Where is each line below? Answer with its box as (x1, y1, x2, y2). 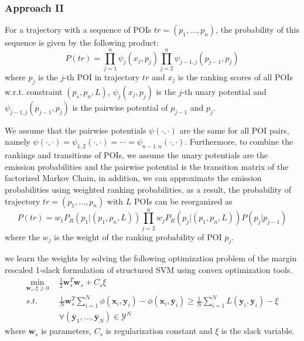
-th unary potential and (182, 85, 267, 97)
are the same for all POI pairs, (179, 124, 289, 136)
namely (5, 135, 30, 148)
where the (5, 230, 40, 243)
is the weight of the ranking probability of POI (54, 230, 222, 243)
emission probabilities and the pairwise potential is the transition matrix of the (5, 160, 289, 172)
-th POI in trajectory (63, 70, 140, 83)
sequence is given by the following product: (5, 36, 159, 49)
